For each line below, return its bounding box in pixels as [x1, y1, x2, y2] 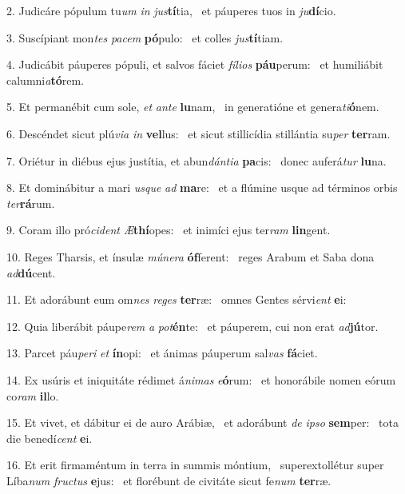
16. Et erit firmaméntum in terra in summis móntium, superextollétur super [6, 456, 384, 473]
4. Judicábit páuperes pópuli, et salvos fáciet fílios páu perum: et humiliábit [6, 56, 383, 73]
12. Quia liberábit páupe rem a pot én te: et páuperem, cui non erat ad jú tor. [6, 317, 379, 334]
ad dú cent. [6, 264, 56, 281]
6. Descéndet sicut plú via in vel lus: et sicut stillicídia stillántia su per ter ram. [6, 125, 391, 141]
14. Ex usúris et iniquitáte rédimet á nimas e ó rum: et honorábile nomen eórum [6, 371, 396, 388]
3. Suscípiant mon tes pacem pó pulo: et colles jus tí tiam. [6, 29, 284, 46]
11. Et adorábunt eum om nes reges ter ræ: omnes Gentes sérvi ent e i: [6, 291, 347, 308]
